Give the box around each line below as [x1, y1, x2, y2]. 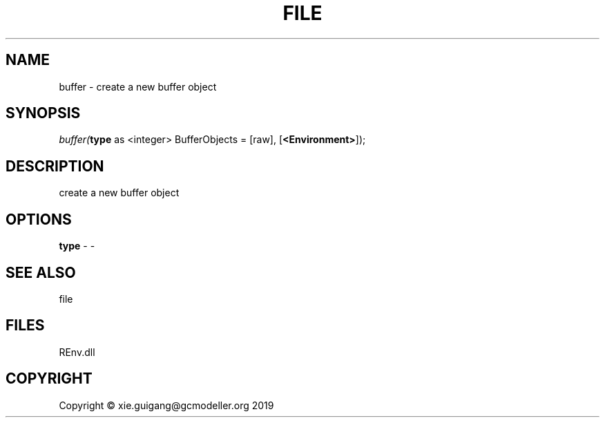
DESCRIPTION [6, 157, 104, 175]
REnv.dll [59, 346, 95, 358]
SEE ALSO [6, 263, 76, 281]
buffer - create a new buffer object [59, 80, 217, 93]
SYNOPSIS [6, 104, 81, 122]
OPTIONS [6, 210, 72, 228]
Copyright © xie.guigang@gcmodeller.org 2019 [59, 399, 274, 411]
